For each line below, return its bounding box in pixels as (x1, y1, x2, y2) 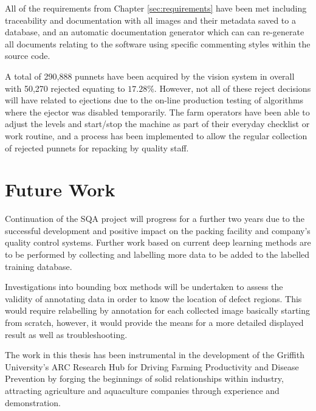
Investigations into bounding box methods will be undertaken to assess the (5, 280, 283, 293)
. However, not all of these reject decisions (154, 81, 311, 94)
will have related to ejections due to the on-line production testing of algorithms (5, 94, 304, 106)
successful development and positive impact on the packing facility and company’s (5, 224, 311, 237)
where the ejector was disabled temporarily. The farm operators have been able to (5, 105, 310, 118)
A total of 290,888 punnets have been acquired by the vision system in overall (5, 69, 295, 82)
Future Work (5, 177, 115, 202)
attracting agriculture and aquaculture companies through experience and (5, 384, 280, 396)
